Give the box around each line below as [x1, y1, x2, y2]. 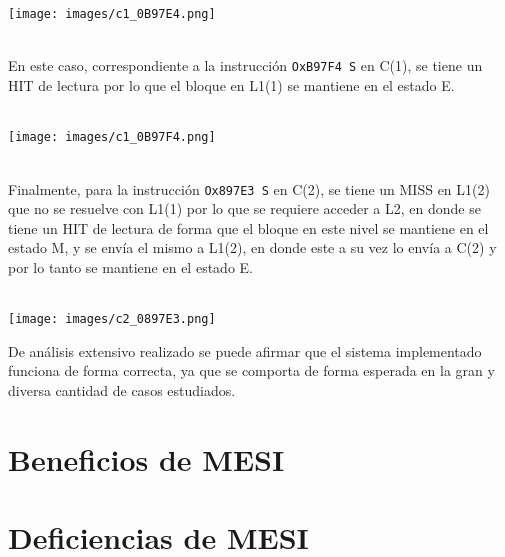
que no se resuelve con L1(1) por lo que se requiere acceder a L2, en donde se [8, 198, 481, 219]
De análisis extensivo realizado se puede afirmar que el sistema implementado [8, 340, 482, 361]
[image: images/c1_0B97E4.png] [8, 7, 216, 22]
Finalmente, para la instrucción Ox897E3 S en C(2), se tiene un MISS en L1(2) [8, 178, 490, 199]
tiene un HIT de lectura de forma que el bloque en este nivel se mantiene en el [8, 217, 489, 238]
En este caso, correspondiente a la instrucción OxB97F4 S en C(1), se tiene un [8, 55, 483, 76]
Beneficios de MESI [8, 438, 285, 479]
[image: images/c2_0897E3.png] [8, 312, 216, 327]
